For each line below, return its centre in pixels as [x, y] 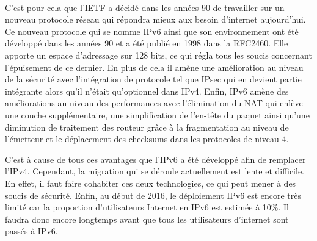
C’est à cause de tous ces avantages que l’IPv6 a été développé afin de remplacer [155, 159]
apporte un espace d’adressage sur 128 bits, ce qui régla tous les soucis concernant [158, 55]
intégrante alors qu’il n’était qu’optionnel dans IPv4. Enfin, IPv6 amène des [147, 91]
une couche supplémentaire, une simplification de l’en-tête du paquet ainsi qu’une [157, 114]
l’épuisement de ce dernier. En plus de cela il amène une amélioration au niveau [154, 67]
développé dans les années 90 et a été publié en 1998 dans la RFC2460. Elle [147, 43]
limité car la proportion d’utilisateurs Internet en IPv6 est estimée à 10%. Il [147, 207]
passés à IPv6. [31, 231]
